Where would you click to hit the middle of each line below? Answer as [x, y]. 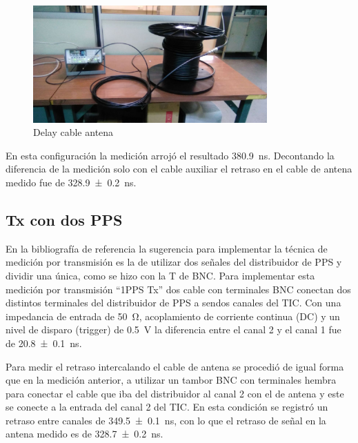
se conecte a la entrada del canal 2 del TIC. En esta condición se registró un [167, 407]
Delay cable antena [73, 132]
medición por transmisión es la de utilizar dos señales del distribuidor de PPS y [174, 262]
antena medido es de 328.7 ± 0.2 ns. [84, 434]
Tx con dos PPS [64, 219]
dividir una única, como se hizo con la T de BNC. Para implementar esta [160, 275]
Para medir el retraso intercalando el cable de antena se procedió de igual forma [175, 366]
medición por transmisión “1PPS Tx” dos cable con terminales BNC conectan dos [178, 289]
